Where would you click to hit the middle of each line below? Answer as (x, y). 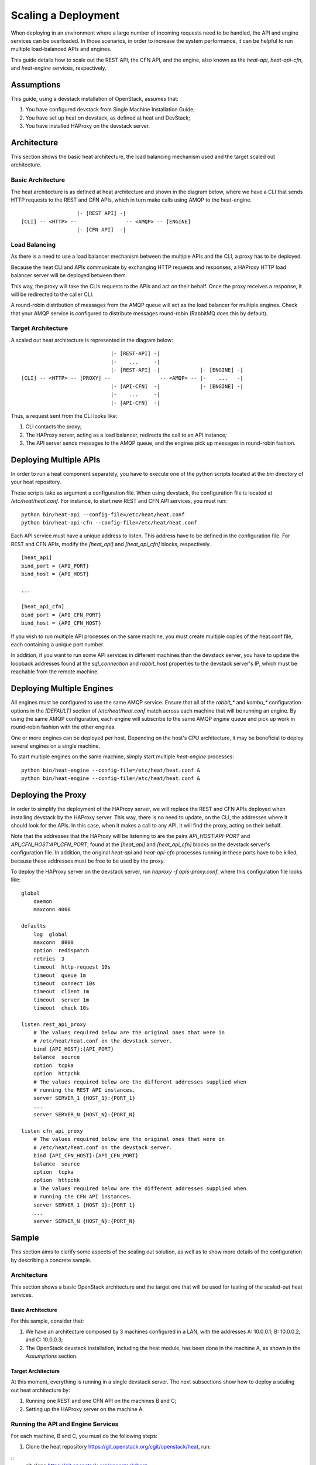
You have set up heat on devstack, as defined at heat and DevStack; (108, 118)
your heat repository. (36, 482)
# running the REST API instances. (84, 1090)
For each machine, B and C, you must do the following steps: (84, 1436)
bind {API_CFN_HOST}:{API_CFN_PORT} (86, 1156)
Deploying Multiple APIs (56, 460)
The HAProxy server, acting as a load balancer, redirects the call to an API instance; (126, 435)
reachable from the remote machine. (55, 672)
